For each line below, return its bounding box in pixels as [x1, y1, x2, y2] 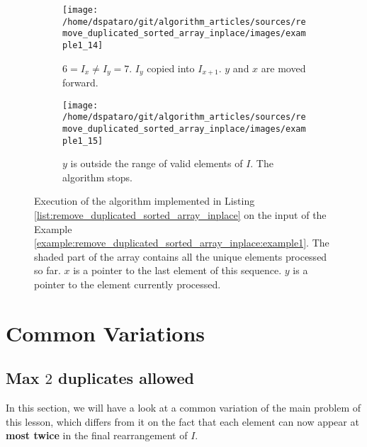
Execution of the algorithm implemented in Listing [34, 193, 255, 208]
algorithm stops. [62, 169, 132, 184]
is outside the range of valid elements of [70, 156, 243, 171]
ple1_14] [62, 40, 103, 50]
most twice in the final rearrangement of [6, 428, 188, 443]
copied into [147, 60, 195, 75]
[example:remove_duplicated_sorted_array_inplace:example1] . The [34, 235, 329, 250]
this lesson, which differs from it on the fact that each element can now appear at [6, 414, 359, 429]
